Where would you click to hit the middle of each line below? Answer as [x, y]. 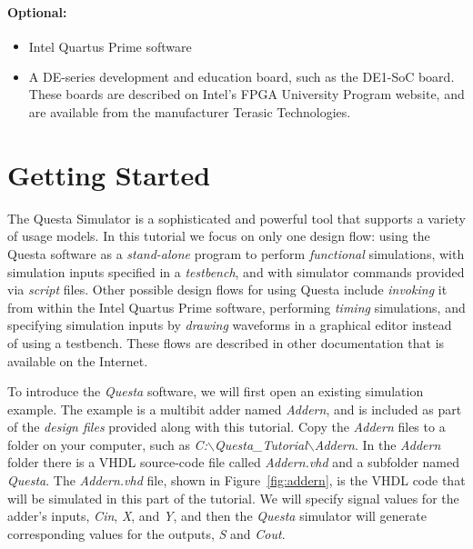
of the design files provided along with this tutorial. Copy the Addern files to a [226, 427]
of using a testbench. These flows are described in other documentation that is [226, 342]
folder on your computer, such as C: [107, 444]
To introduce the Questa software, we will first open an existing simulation [216, 391]
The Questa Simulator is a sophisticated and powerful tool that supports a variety [236, 218]
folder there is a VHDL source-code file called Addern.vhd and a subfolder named [234, 462]
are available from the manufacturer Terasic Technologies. [190, 112]
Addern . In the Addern [377, 444]
